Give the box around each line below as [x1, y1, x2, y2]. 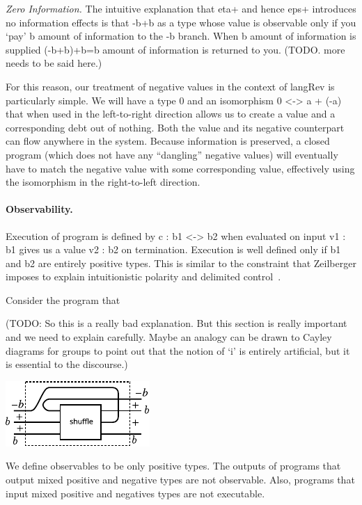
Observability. [6, 202, 73, 216]
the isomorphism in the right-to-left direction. [6, 175, 200, 189]
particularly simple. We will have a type [6, 93, 176, 107]
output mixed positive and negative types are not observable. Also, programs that [6, 472, 355, 487]
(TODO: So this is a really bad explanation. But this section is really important [6, 316, 347, 330]
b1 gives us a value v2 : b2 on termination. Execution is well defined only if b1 [6, 242, 341, 257]
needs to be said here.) [6, 56, 102, 70]
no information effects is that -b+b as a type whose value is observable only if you [6, 15, 356, 29]
